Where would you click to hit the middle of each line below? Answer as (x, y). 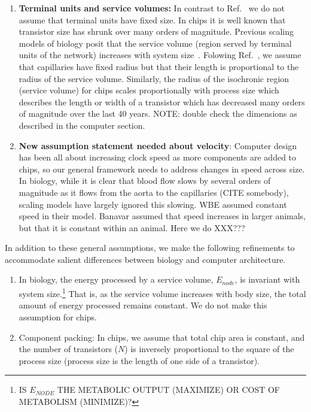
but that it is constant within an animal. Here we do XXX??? (132, 227)
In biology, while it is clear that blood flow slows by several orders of (145, 181)
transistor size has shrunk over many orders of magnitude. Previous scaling (156, 31)
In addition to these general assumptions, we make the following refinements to (150, 248)
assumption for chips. (58, 316)
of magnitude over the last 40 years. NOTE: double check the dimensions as (158, 113)
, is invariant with (267, 279)
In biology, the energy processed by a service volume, (116, 279)
